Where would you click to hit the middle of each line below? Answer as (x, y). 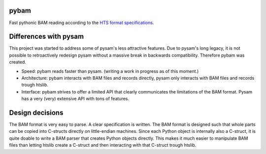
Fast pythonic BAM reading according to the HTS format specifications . (82, 23)
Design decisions (36, 112)
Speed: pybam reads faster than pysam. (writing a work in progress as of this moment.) (110, 71)
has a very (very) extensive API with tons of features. (75, 99)
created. (18, 62)
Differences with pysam (46, 37)
